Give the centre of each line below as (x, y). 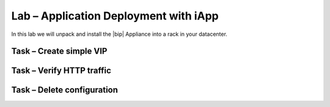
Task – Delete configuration (65, 90)
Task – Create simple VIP (59, 51)
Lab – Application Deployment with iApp (115, 16)
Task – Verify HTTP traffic (61, 71)
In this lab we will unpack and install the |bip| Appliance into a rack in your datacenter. (119, 34)
